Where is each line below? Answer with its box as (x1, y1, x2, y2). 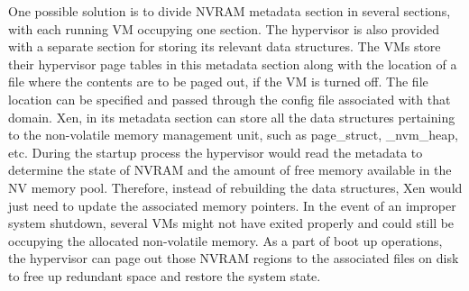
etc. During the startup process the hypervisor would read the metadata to (8, 142, 423, 161)
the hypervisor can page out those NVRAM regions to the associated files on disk (8, 249, 459, 268)
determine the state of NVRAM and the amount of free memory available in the (8, 160, 452, 179)
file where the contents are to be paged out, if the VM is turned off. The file (8, 72, 428, 91)
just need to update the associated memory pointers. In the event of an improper (8, 196, 456, 214)
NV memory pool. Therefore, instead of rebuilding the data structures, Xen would (8, 177, 463, 196)
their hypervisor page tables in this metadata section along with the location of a (8, 54, 457, 73)
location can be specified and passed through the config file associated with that (8, 89, 451, 108)
